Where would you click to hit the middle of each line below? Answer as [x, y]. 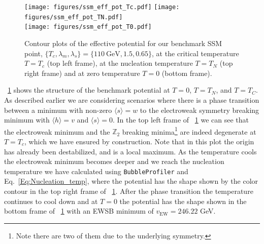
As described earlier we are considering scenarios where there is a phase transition [132, 99]
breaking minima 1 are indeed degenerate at [189, 131]
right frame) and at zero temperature [82, 73]
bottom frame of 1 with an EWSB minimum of [79, 211]
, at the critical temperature [195, 53]
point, [34, 53]
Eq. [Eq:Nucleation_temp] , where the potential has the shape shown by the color [131, 181]
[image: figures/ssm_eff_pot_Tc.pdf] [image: [102, 7]
